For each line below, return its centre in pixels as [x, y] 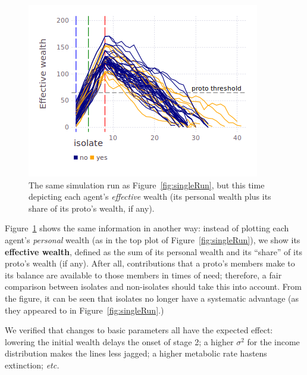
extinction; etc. [32, 365]
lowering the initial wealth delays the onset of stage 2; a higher [119, 341]
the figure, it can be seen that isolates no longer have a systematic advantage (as [152, 298]
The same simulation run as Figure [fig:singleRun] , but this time [147, 185]
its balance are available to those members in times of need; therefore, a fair [143, 275]
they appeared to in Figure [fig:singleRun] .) [84, 310]
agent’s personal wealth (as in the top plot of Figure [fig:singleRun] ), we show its [153, 239]
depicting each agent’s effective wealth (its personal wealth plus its [150, 196]
